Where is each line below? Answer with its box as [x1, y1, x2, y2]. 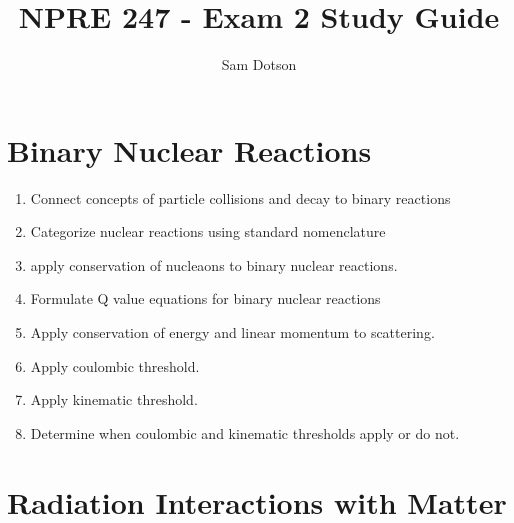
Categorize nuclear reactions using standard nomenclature [30, 221, 386, 242]
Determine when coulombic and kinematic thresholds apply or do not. [30, 422, 460, 443]
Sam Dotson [221, 54, 297, 75]
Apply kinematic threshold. [30, 389, 198, 410]
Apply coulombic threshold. [30, 355, 200, 376]
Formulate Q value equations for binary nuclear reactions [30, 288, 381, 309]
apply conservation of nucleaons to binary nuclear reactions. [30, 254, 398, 275]
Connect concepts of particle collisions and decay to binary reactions [30, 187, 451, 208]
